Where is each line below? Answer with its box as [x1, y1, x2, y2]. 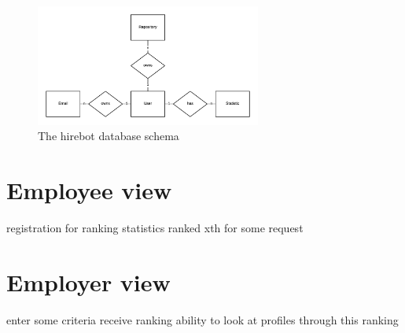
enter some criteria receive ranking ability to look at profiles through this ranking [6, 311, 399, 327]
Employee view [6, 174, 172, 206]
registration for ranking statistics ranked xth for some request [6, 219, 304, 235]
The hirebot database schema [38, 128, 179, 144]
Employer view [6, 265, 171, 298]
